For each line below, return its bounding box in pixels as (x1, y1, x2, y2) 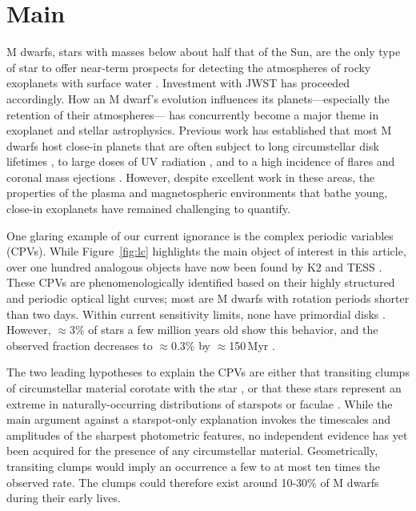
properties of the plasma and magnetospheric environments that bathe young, (6, 184, 388, 201)
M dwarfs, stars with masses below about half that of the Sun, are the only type (6, 43, 401, 60)
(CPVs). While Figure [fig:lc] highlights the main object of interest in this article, (6, 243, 406, 260)
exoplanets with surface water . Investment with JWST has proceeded (6, 74, 350, 91)
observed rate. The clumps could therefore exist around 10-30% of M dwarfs (6, 473, 379, 490)
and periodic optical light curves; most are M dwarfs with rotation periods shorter (6, 290, 410, 307)
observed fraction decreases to (6, 336, 153, 353)
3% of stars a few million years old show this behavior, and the (69, 321, 378, 338)
